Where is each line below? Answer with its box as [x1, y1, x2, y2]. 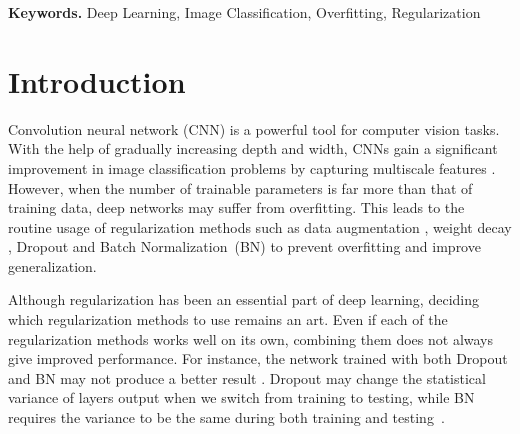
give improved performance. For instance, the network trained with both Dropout [8, 348, 508, 369]
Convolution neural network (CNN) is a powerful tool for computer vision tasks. [8, 118, 500, 139]
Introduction [8, 60, 186, 101]
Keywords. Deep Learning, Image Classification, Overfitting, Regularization [8, 2, 481, 22]
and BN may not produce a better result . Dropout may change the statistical [8, 367, 486, 388]
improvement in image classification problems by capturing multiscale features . [8, 157, 496, 178]
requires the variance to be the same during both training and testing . [8, 407, 445, 428]
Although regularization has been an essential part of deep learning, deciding [8, 289, 479, 310]
